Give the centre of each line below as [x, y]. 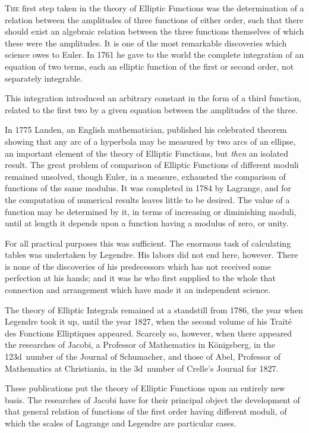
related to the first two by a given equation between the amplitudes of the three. [151, 109]
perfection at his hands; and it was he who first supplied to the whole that [140, 278]
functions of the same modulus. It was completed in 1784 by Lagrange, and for [148, 188]
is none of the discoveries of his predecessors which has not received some [138, 266]
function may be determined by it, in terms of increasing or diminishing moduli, [151, 211]
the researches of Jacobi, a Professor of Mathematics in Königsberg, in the [140, 345]
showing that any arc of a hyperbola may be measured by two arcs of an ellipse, [150, 141]
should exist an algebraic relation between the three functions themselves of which [154, 31]
